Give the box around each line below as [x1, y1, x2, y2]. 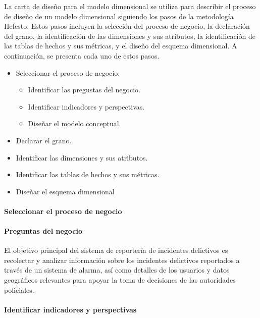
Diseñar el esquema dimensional [16, 186, 115, 196]
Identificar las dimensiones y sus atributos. [16, 152, 148, 163]
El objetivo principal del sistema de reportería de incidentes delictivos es [4, 245, 228, 255]
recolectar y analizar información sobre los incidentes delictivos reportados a [4, 254, 240, 265]
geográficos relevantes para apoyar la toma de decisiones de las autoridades [4, 275, 236, 285]
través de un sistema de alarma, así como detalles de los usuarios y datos [4, 264, 230, 275]
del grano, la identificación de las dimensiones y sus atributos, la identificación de [4, 30, 255, 41]
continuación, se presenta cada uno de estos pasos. [4, 50, 160, 61]
